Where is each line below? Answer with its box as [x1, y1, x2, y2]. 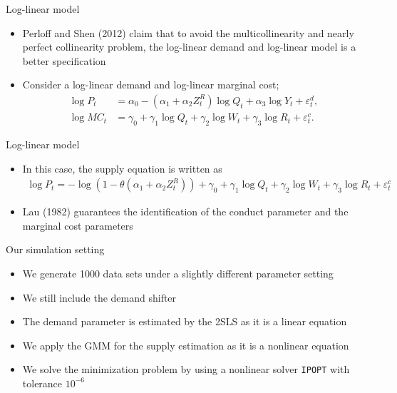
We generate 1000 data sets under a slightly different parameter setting [22, 265, 334, 280]
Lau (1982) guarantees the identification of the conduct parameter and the [22, 204, 349, 219]
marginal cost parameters [22, 218, 133, 233]
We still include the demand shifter [22, 290, 177, 305]
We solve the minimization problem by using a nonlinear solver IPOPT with [22, 362, 350, 377]
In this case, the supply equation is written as [22, 160, 222, 175]
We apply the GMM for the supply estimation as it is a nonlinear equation [22, 337, 349, 352]
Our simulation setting [6, 242, 105, 257]
